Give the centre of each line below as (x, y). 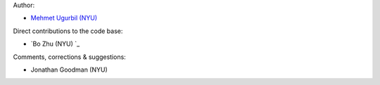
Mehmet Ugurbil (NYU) (64, 18)
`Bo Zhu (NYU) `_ (55, 44)
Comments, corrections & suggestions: (69, 57)
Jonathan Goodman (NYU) (69, 70)
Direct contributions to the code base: (68, 31)
